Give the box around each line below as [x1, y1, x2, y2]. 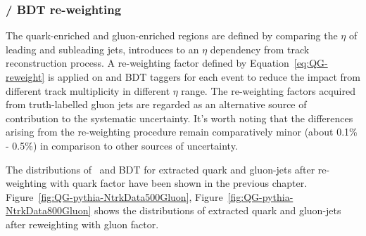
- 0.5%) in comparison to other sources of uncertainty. [6, 138, 238, 152]
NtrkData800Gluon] [6, 203, 91, 218]
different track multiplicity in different [6, 83, 170, 98]
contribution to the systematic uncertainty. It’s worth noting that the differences [6, 110, 353, 125]
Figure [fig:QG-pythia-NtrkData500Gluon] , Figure [6, 189, 223, 204]
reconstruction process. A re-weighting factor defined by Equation [6, 55, 289, 70]
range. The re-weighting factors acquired [181, 83, 355, 98]
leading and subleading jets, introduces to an [6, 41, 199, 56]
